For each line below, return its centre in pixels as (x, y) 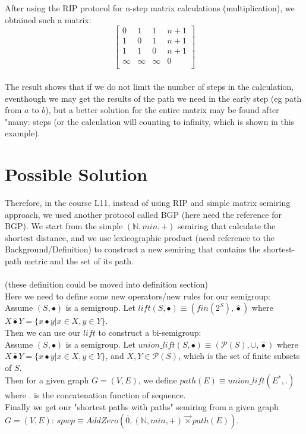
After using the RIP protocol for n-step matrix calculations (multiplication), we (150, 8)
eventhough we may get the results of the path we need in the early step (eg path (153, 98)
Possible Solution (76, 174)
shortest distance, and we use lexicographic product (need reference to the (140, 237)
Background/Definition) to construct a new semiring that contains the (133, 249)
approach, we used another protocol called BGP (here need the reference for (143, 214)
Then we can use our (43, 332)
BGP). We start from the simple (64, 226)
